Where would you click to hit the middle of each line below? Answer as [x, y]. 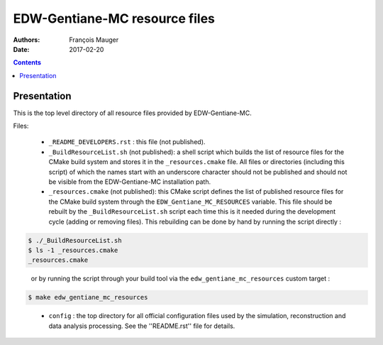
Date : [21, 49]
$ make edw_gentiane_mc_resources [88, 297]
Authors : [27, 40]
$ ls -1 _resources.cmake [73, 250]
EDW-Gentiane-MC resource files [114, 18]
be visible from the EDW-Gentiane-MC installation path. [130, 182]
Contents [27, 62]
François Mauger [94, 40]
